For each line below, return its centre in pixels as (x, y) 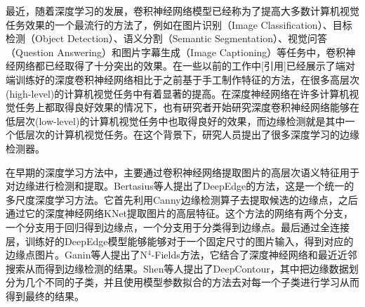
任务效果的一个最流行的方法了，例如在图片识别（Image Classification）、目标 (179, 24)
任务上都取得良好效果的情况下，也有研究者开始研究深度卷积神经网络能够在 (187, 107)
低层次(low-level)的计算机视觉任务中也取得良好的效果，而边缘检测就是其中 (175, 120)
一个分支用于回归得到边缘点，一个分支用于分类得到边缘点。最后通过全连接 (178, 227)
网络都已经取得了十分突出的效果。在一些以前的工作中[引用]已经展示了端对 (185, 66)
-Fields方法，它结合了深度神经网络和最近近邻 (254, 255)
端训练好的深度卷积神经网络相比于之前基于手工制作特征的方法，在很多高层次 (182, 79)
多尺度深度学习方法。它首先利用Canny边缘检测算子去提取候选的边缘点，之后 (182, 199)
